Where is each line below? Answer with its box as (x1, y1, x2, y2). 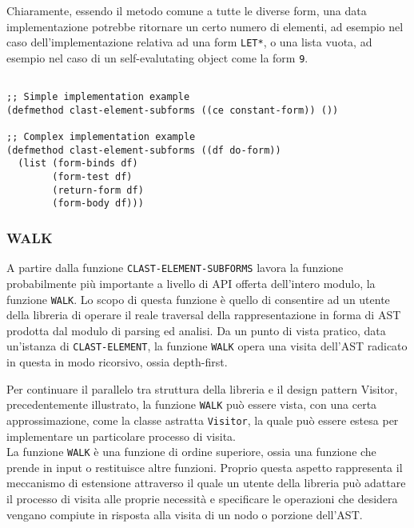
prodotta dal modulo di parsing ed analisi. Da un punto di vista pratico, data (6, 322, 386, 338)
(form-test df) (52, 171, 133, 183)
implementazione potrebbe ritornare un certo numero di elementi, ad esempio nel (6, 18, 404, 34)
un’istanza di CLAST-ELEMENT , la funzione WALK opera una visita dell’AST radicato (6, 338, 408, 354)
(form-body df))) (52, 198, 144, 210)
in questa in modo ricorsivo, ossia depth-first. (6, 354, 228, 370)
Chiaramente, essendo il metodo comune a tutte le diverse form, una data (6, 2, 367, 18)
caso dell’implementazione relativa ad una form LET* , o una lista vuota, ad (6, 34, 372, 50)
